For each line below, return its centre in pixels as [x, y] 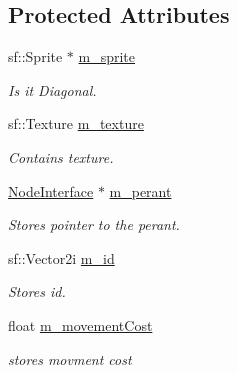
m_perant [140, 190]
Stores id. [37, 291]
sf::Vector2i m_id [61, 257]
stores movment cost [70, 358]
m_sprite [107, 56]
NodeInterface [51, 190]
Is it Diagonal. [52, 89]
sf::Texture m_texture [76, 123]
